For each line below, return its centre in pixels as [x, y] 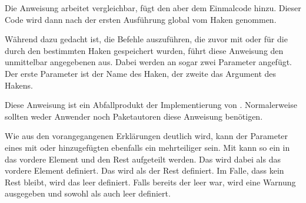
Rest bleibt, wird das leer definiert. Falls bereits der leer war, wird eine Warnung [150, 182]
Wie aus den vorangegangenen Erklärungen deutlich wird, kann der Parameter [147, 136]
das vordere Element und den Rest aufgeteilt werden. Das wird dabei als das [143, 159]
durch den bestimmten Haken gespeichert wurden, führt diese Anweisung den [144, 50]
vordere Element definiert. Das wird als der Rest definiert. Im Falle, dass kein [144, 170]
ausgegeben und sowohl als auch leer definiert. [88, 193]
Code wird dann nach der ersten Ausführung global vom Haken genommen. [141, 19]
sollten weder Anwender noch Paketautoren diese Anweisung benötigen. [134, 116]
